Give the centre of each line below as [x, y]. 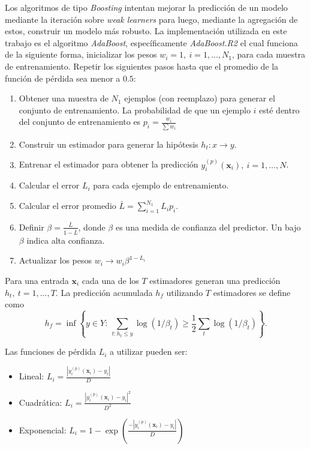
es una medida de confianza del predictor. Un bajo [208, 227]
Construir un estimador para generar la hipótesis [109, 144]
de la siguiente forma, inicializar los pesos [81, 54]
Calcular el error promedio [67, 206]
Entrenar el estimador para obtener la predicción [109, 164]
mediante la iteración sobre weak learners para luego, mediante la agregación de [151, 19]
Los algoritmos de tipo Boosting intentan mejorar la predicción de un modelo [146, 7]
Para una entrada [37, 281]
